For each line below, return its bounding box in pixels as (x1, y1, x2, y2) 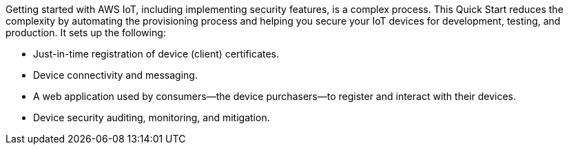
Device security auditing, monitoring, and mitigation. (33, 112, 270, 123)
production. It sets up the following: (6, 27, 166, 38)
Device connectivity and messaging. (33, 69, 198, 81)
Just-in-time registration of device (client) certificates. (33, 48, 280, 60)
